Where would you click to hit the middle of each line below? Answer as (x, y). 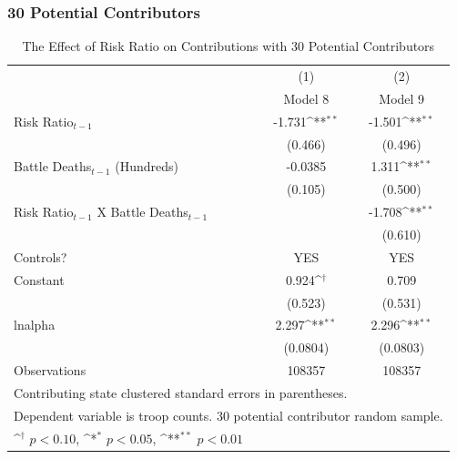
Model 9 (402, 98)
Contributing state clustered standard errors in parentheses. (181, 392)
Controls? (41, 256)
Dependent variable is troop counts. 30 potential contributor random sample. (228, 415)
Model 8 (306, 98)
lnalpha (35, 325)
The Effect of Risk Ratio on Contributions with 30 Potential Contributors (228, 46)
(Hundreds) (147, 166)
